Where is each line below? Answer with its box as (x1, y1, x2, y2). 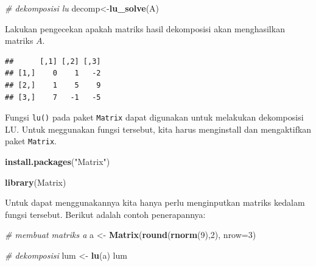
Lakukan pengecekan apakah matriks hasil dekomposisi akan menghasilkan (5, 22, 285, 35)
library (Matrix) (5, 175, 66, 188)
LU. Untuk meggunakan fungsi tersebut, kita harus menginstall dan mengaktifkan (5, 122, 312, 135)
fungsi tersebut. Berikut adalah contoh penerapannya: (5, 208, 206, 220)
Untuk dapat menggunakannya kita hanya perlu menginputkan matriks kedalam (5, 196, 305, 209)
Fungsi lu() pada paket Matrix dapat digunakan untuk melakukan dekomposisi (5, 111, 304, 124)
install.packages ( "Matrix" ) (5, 155, 110, 168)
